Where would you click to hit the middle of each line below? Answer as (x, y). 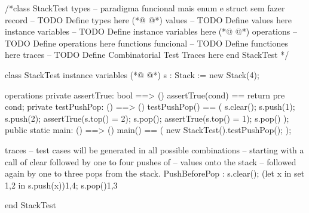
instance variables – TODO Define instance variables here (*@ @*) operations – (151, 31)
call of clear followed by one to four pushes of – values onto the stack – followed (151, 161)
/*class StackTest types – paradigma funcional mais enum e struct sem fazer (145, 8)
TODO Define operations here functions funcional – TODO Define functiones (147, 43)
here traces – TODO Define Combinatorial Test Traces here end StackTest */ (147, 55)
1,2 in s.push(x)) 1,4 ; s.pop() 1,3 (61, 185)
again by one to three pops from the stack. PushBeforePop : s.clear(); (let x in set (155, 173)
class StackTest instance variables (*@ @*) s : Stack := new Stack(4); (132, 74)
